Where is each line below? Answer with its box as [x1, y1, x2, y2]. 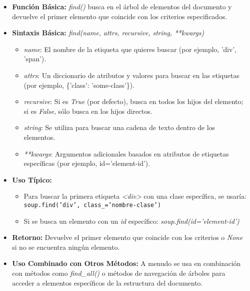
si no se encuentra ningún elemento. [12, 241, 120, 252]
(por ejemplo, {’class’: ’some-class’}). [24, 79, 135, 90]
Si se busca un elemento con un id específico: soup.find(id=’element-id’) [24, 215, 240, 226]
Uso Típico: [12, 174, 52, 185]
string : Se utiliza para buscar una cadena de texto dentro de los [24, 122, 215, 132]
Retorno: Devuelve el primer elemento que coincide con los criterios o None [12, 232, 243, 242]
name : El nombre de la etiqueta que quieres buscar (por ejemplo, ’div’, [24, 44, 237, 54]
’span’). [24, 53, 46, 64]
